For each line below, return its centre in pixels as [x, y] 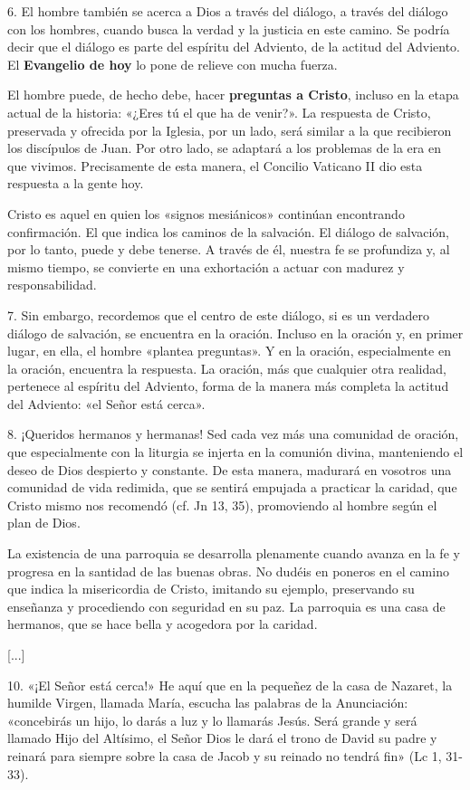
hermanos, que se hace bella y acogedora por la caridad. [163, 624]
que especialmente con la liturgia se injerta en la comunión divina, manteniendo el [235, 452]
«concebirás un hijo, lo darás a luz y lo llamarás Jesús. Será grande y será [212, 720]
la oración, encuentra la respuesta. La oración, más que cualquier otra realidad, [227, 368]
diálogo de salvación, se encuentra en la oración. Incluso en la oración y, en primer [235, 333]
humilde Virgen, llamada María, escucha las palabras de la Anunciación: [208, 703]
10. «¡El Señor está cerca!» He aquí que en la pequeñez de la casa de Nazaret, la [230, 685]
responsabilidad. [52, 285]
